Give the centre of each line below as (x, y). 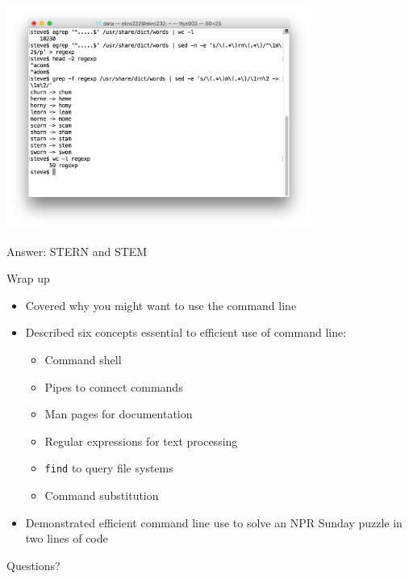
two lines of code (67, 538)
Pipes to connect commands (114, 386)
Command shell (83, 359)
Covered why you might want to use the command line (161, 305)
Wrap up (28, 278)
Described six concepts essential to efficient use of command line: (186, 332)
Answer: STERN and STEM (77, 251)
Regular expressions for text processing (141, 441)
